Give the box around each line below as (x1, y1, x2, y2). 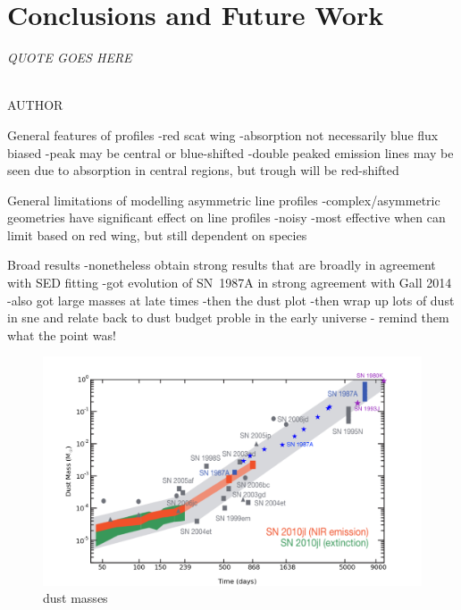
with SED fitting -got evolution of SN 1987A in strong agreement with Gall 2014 (7, 273, 452, 292)
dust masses (43, 589, 108, 607)
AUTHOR (7, 96, 63, 114)
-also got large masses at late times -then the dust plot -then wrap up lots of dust (7, 290, 455, 309)
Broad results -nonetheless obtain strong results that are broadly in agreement (7, 255, 436, 274)
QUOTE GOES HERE (7, 48, 132, 67)
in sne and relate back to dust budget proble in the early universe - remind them (7, 308, 449, 327)
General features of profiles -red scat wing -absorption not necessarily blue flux (7, 125, 439, 144)
